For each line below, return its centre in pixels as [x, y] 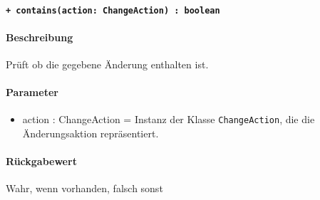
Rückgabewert [41, 161]
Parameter [32, 92]
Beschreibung [40, 37]
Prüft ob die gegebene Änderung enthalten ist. [107, 64]
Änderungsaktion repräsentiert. [91, 133]
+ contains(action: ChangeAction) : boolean [113, 10]
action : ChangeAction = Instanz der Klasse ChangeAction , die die [169, 119]
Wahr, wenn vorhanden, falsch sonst [84, 188]
